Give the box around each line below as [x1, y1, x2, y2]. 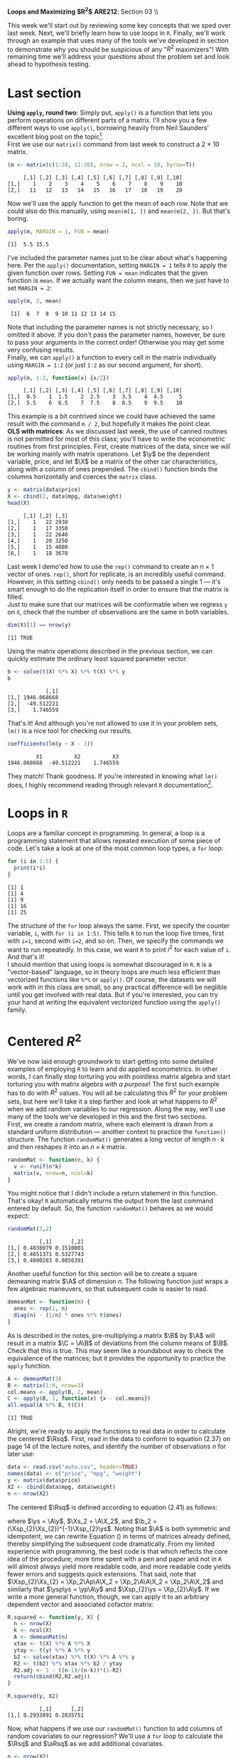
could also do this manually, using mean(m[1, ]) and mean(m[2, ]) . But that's [7, 206, 231, 215]
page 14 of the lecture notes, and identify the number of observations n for [7, 1442, 227, 1451]
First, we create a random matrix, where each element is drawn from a [7, 1119, 213, 1128]
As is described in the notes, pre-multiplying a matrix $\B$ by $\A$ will [7, 1331, 215, 1339]
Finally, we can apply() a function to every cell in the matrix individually [7, 352, 217, 362]
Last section [7, 85, 82, 101]
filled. [7, 592, 24, 601]
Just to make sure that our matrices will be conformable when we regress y [7, 600, 228, 609]
